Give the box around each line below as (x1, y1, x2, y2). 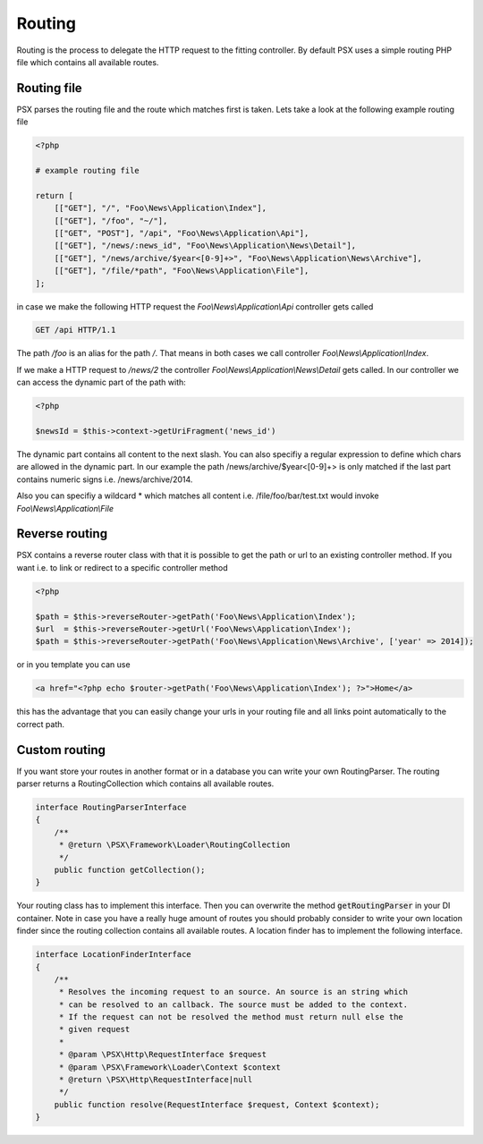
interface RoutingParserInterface (35, 802, 187, 813)
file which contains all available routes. (16, 56, 159, 67)
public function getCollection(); (54, 864, 206, 875)
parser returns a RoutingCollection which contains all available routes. (16, 778, 275, 789)
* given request (58, 1024, 131, 1035)
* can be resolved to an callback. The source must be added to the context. (58, 999, 409, 1010)
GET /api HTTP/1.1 (35, 325, 116, 335)
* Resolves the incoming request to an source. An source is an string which (58, 987, 409, 997)
